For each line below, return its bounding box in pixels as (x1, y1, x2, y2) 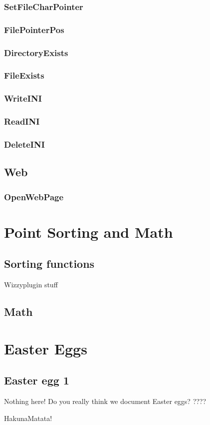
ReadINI (4, 115, 40, 128)
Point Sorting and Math (4, 221, 173, 242)
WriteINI (4, 92, 42, 105)
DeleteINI (4, 138, 45, 150)
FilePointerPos (4, 23, 64, 36)
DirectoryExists (4, 46, 68, 59)
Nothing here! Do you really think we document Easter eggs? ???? (4, 396, 207, 406)
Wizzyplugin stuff (4, 279, 58, 290)
